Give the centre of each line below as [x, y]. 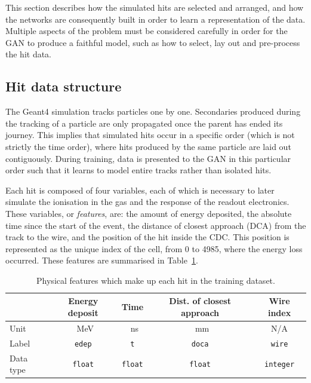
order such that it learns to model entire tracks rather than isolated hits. [138, 170]
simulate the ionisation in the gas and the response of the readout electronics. [147, 202]
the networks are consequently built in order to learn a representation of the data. [155, 19]
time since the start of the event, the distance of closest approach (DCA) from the [156, 225]
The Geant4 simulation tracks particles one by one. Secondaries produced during [153, 111]
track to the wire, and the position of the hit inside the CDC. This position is [147, 237]
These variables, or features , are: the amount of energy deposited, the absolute [149, 213]
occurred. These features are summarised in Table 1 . [102, 260]
